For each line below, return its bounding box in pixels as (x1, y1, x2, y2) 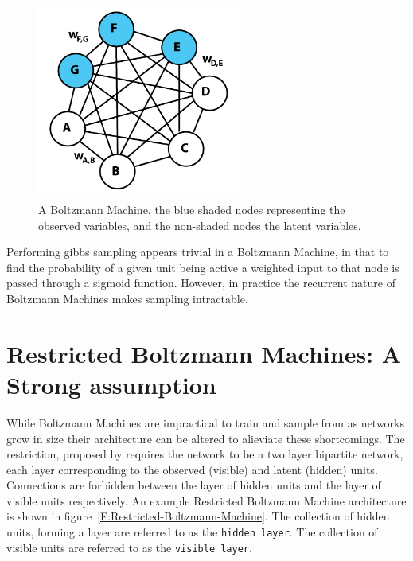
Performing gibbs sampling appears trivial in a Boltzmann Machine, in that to (6, 243, 389, 260)
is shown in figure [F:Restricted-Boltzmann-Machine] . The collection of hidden (6, 508, 390, 524)
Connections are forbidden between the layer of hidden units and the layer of (6, 477, 381, 493)
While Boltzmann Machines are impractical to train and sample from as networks (6, 414, 405, 430)
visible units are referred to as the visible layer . (6, 539, 252, 555)
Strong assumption (6, 368, 216, 400)
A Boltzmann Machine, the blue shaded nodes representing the (38, 201, 345, 218)
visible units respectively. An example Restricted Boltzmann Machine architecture (6, 492, 407, 508)
